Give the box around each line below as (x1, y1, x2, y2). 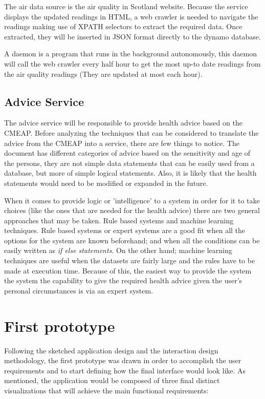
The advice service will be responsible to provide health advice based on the (4, 117, 242, 128)
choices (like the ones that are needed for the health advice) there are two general (4, 205, 260, 216)
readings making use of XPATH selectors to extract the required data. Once (4, 21, 242, 32)
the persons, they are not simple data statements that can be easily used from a (4, 157, 255, 168)
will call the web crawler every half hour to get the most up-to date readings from (4, 58, 261, 69)
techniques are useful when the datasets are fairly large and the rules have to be (4, 255, 255, 266)
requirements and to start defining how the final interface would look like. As (4, 365, 246, 375)
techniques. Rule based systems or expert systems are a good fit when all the (4, 225, 246, 236)
